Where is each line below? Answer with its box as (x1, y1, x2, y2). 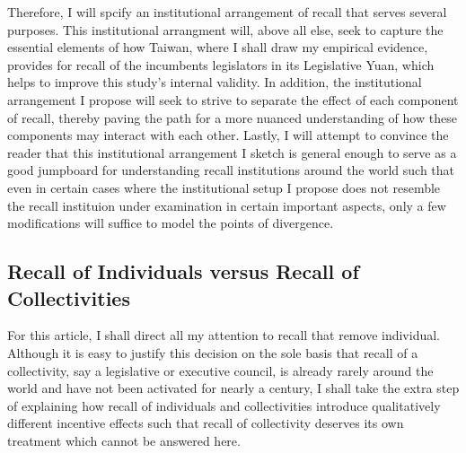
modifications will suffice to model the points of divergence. (7, 213, 334, 232)
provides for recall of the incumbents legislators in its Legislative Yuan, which (7, 55, 435, 74)
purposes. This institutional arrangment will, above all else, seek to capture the (7, 20, 444, 39)
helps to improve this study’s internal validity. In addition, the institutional (7, 73, 422, 91)
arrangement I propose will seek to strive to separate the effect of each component (7, 90, 459, 109)
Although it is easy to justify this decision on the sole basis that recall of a (7, 343, 418, 362)
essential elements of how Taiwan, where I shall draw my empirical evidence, (7, 38, 428, 57)
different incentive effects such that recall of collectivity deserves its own (7, 414, 404, 432)
